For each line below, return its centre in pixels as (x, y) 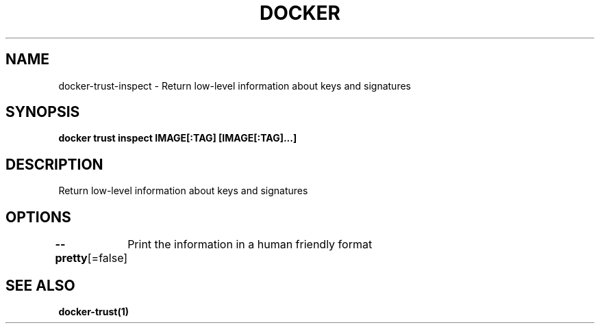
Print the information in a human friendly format (250, 245)
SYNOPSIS (43, 112)
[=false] (108, 258)
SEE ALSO (40, 285)
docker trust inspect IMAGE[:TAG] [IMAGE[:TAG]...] (178, 138)
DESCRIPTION (54, 164)
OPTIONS (38, 217)
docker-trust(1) (94, 311)
